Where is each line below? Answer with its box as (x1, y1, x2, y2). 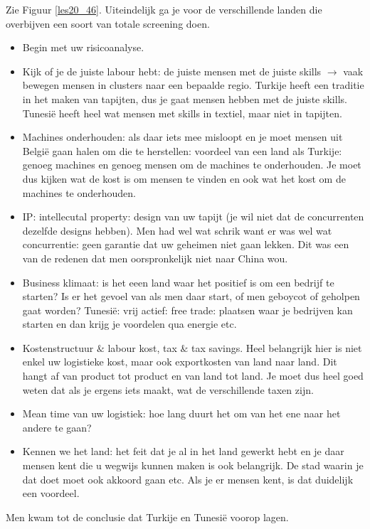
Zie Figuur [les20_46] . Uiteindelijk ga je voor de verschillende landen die (6, 2, 322, 16)
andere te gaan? (22, 420, 92, 434)
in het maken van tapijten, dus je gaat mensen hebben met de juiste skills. (22, 91, 347, 106)
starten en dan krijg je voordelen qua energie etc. (22, 316, 237, 331)
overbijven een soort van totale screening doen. (6, 16, 210, 31)
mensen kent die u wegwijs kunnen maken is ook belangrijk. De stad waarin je (22, 458, 364, 473)
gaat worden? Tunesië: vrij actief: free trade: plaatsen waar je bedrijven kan (22, 302, 353, 317)
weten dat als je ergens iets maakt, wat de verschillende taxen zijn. (22, 382, 314, 397)
